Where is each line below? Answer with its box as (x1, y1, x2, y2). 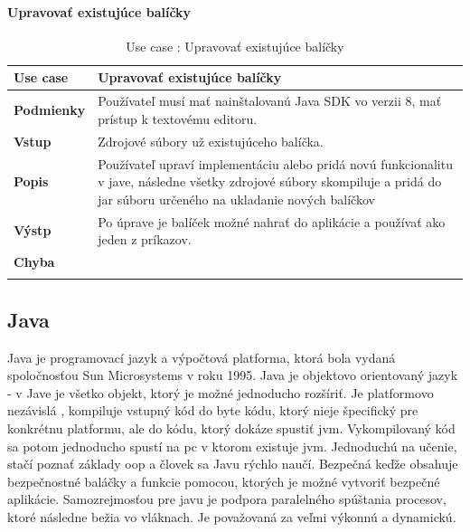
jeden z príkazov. (98, 230, 192, 249)
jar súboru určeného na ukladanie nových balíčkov (98, 189, 375, 208)
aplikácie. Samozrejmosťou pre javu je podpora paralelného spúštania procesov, (7, 489, 446, 508)
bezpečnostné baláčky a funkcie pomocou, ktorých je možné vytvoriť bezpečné (7, 471, 440, 490)
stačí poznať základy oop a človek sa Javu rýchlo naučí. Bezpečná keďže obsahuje (7, 454, 458, 473)
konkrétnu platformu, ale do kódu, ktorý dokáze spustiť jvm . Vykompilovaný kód (7, 418, 456, 437)
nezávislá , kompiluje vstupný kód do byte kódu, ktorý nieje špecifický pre (7, 401, 418, 420)
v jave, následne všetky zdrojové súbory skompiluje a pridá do (98, 172, 442, 191)
